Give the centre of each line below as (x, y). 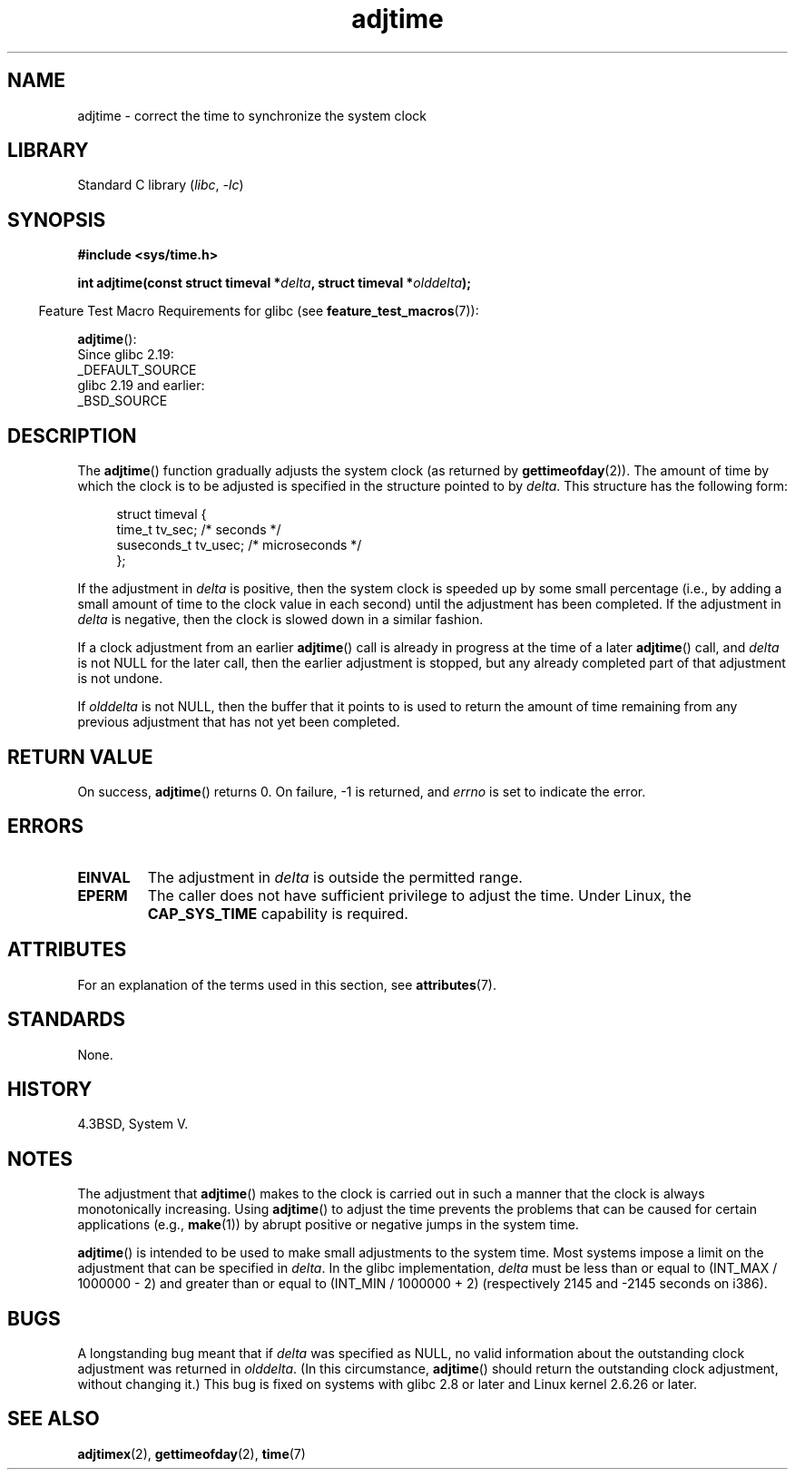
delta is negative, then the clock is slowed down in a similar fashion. (280, 620)
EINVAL (104, 877)
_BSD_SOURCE (123, 401)
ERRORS (46, 827)
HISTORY (50, 1089)
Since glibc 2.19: (126, 355)
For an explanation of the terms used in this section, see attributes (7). (287, 984)
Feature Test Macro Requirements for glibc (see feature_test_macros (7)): (259, 311)
